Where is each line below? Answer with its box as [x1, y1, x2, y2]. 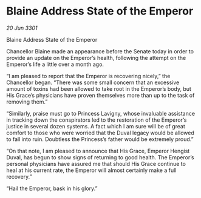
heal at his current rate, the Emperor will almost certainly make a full [6, 167, 177, 174]
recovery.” [6, 173, 32, 180]
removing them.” [6, 98, 48, 105]
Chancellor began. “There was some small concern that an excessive [6, 79, 180, 86]
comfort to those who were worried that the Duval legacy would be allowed [6, 129, 194, 136]
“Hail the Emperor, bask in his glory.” [6, 185, 98, 192]
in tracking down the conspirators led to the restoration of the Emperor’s [6, 116, 187, 124]
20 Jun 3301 [6, 24, 38, 31]
